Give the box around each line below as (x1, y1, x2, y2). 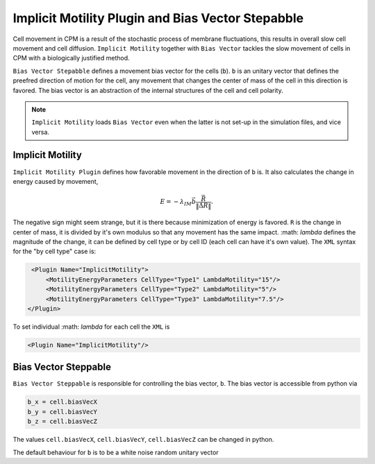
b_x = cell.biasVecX (27, 398, 97, 406)
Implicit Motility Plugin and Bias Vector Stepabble (12, 10, 304, 26)
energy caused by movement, (12, 177, 99, 185)
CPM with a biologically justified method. (12, 54, 130, 62)
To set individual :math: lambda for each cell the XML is (12, 323, 170, 331)
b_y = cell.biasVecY (27, 408, 97, 415)
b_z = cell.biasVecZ (27, 418, 97, 426)
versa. (31, 128, 50, 136)
